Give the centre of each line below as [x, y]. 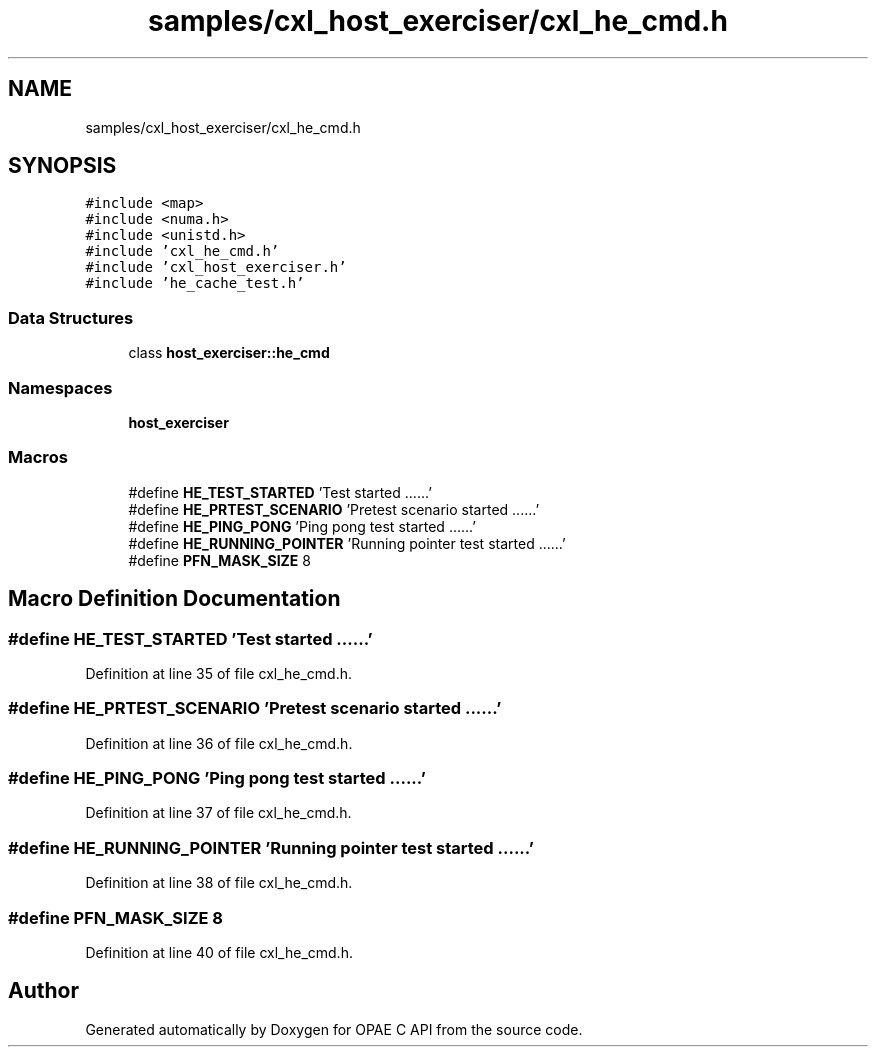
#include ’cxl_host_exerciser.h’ [216, 267]
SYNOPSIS [62, 166]
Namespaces [60, 387]
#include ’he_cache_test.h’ [195, 283]
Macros [38, 457]
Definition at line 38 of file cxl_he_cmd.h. [219, 883]
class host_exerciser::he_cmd [229, 353]
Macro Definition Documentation [174, 599]
